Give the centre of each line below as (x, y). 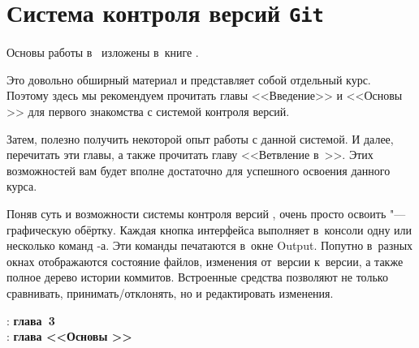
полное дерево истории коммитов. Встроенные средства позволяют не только (197, 277)
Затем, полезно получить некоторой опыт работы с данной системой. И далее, (200, 138)
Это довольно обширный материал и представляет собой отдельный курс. (189, 79)
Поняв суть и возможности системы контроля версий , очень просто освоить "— (206, 213)
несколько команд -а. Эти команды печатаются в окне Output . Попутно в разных (210, 245)
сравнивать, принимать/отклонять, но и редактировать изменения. (170, 292)
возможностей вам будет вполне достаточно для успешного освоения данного (199, 170)
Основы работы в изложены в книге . (103, 52)
